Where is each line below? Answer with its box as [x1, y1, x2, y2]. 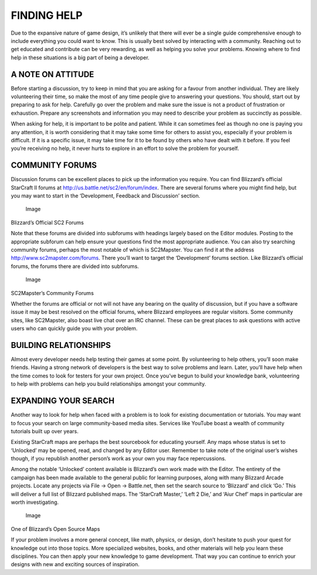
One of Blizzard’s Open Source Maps [11, 525, 100, 532]
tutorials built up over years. [11, 427, 79, 434]
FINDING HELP [11, 9, 83, 22]
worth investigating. [11, 499, 59, 506]
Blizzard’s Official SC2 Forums [11, 219, 85, 226]
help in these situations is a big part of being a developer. [11, 54, 150, 61]
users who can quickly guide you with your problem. [11, 325, 138, 332]
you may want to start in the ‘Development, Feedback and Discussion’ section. [11, 192, 201, 199]
